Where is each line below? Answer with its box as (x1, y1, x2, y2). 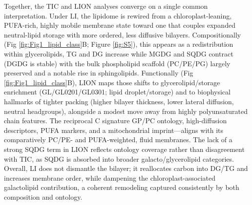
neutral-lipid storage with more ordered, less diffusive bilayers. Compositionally (4, 29, 241, 39)
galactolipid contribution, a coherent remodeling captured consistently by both (4, 182, 239, 192)
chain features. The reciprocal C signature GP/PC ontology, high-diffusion (4, 115, 227, 126)
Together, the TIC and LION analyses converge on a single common (4, 1, 208, 11)
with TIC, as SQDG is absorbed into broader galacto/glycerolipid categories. (4, 153, 234, 164)
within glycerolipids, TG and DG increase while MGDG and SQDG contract (4, 48, 233, 58)
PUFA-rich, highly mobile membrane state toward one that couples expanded (4, 20, 235, 30)
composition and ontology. (4, 191, 83, 202)
